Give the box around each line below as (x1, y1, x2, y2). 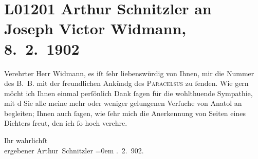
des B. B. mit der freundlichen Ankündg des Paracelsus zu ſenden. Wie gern (4, 78, 249, 88)
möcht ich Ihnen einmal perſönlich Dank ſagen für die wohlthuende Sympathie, (4, 87, 253, 98)
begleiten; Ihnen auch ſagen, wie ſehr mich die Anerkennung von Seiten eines (4, 107, 246, 118)
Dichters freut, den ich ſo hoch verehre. (4, 118, 127, 128)
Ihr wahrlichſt (4, 135, 48, 146)
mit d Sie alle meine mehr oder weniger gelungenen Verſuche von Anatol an (4, 98, 242, 108)
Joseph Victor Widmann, (4, 18, 187, 39)
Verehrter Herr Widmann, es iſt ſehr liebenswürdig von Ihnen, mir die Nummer (4, 67, 254, 78)
